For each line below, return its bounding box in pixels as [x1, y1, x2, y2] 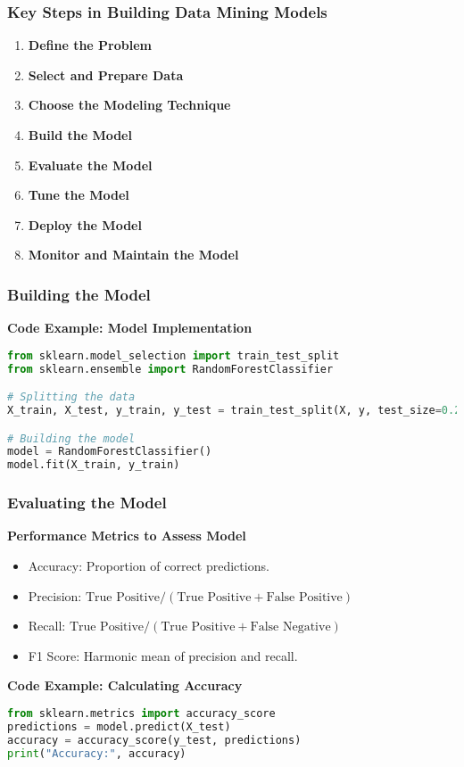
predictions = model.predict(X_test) [7, 720, 231, 733]
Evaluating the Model [7, 491, 167, 514]
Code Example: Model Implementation [7, 318, 253, 337]
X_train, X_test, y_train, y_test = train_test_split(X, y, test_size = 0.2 [7, 404, 461, 417]
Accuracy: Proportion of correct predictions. [28, 557, 269, 575]
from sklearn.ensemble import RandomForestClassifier [7, 362, 334, 375]
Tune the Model [28, 186, 129, 204]
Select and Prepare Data [28, 65, 184, 84]
